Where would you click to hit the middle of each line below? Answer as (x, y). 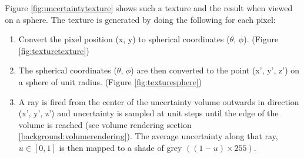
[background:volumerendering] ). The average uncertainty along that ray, (148, 136)
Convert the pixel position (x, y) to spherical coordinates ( (124, 39)
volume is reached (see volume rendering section (105, 124)
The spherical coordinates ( (68, 70)
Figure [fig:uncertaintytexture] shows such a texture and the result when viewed (149, 8)
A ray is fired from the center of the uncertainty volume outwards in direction (159, 101)
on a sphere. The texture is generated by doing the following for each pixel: (140, 19)
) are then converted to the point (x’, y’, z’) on (215, 70)
